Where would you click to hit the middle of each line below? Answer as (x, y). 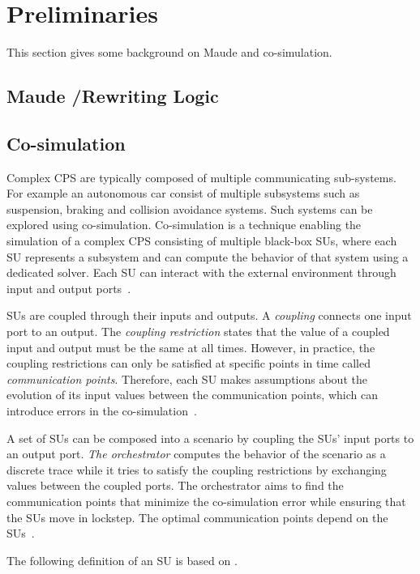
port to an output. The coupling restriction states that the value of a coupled (198, 332)
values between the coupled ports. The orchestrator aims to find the (175, 485)
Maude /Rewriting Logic (113, 96)
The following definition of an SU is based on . (122, 560)
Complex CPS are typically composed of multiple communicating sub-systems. (201, 177)
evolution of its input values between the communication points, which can (192, 395)
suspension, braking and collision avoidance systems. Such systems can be (190, 208)
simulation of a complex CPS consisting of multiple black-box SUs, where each (202, 241)
